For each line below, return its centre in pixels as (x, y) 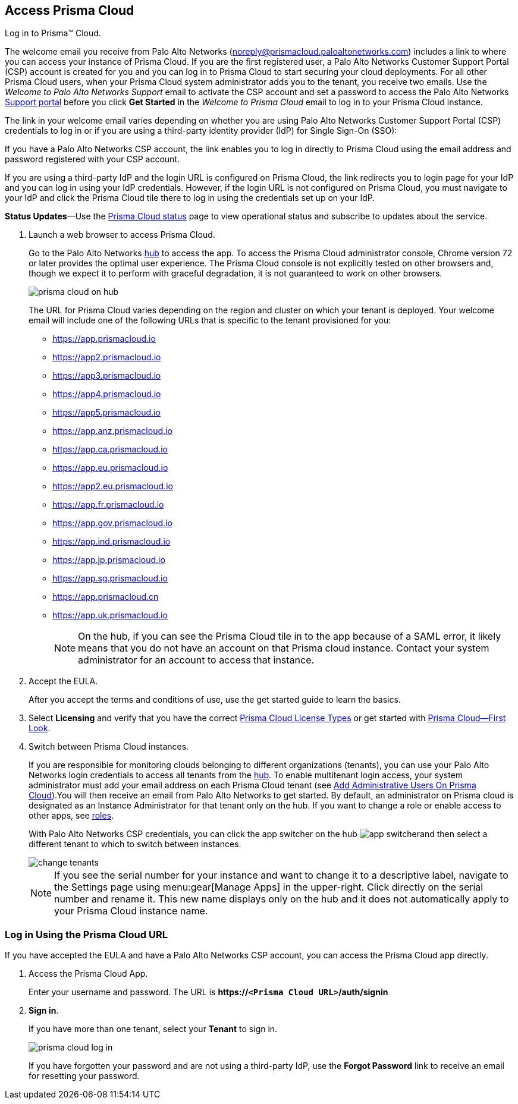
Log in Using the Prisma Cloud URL (86, 934)
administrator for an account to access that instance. (196, 660)
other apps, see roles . (71, 816)
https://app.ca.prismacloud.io (110, 449)
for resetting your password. (84, 1076)
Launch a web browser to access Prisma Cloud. (122, 235)
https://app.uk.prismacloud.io (110, 615)
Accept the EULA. (63, 681)
